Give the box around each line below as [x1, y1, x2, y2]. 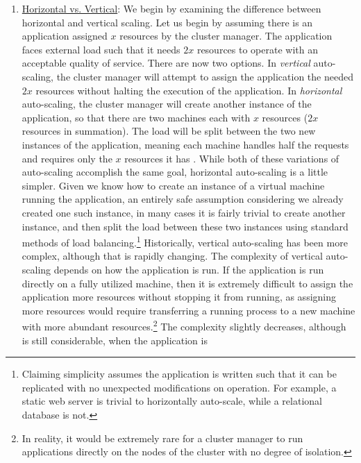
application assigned [22, 28, 108, 43]
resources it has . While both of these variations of [124, 151, 339, 165]
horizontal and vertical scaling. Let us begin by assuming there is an [22, 15, 313, 29]
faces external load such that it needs [22, 42, 180, 56]
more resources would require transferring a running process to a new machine [22, 303, 355, 317]
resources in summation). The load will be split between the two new [22, 124, 316, 138]
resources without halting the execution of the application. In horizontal [35, 83, 342, 97]
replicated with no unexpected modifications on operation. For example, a [22, 380, 337, 394]
